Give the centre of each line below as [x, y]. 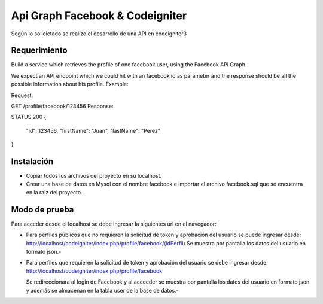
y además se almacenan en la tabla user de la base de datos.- [102, 290]
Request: [22, 95]
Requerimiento [39, 51]
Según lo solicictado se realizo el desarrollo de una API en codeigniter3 [99, 34]
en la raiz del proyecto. [54, 192]
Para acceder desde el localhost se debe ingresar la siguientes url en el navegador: [114, 224]
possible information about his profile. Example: [70, 84]
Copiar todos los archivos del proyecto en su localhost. [94, 176]
